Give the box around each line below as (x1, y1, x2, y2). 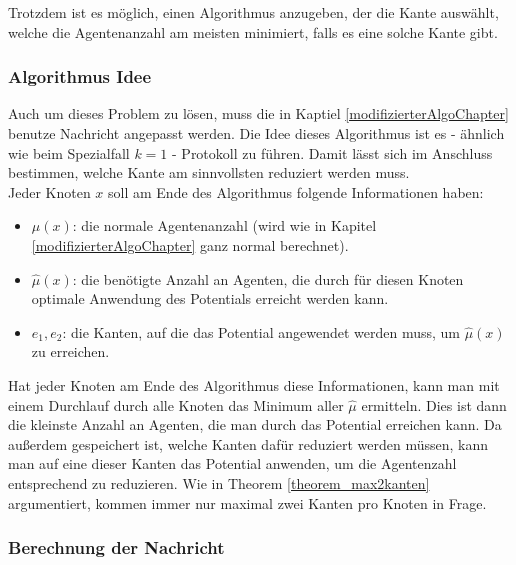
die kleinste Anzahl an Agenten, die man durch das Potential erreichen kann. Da (8, 414, 502, 435)
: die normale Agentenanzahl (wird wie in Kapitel (72, 215, 377, 236)
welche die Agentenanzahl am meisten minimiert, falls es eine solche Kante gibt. (8, 21, 498, 42)
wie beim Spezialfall (8, 142, 130, 163)
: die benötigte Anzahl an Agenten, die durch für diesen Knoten (72, 268, 464, 289)
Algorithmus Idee (8, 64, 152, 89)
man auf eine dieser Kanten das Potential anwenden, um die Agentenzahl (8, 453, 457, 474)
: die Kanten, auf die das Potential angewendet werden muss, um (62, 321, 460, 342)
